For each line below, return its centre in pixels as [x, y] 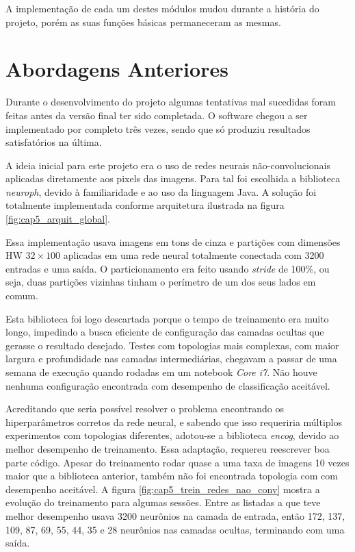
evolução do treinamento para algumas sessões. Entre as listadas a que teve [163, 502]
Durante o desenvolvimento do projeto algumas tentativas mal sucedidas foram [171, 102]
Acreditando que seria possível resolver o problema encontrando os [145, 409]
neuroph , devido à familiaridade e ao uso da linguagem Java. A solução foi [161, 191]
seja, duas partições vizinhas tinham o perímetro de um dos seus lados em [161, 282]
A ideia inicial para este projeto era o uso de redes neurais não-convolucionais [168, 165]
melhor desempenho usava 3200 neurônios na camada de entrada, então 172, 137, [175, 515]
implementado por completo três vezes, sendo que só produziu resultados [158, 128]
